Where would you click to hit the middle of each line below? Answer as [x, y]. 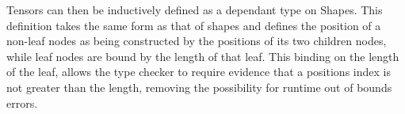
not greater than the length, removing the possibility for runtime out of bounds [199, 87]
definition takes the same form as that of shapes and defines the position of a [194, 25]
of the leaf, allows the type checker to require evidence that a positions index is [199, 72]
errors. [22, 103]
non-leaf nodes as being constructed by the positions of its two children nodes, [197, 41]
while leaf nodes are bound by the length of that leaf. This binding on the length [203, 56]
